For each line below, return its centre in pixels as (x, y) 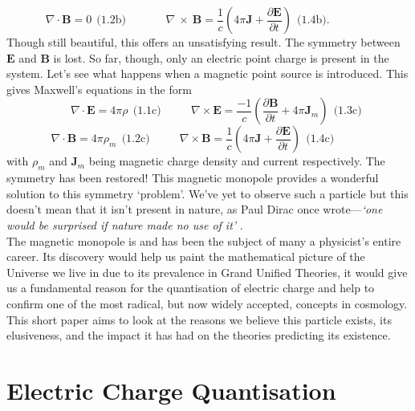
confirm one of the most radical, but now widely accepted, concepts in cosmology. (207, 303)
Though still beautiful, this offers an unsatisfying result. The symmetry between (203, 42)
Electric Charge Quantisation (171, 390)
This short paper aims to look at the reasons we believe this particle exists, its (199, 319)
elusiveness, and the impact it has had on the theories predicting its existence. (199, 335)
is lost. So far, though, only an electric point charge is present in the (221, 57)
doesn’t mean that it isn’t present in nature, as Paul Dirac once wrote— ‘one (195, 209)
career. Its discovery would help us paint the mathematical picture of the (186, 256)
